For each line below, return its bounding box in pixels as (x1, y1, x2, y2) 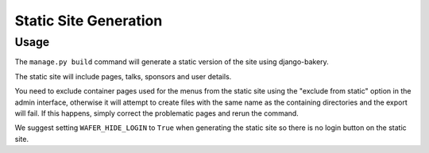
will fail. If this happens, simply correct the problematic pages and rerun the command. (14, 108, 300, 118)
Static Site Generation (14, 12, 163, 29)
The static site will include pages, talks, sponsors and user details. (14, 71, 232, 81)
